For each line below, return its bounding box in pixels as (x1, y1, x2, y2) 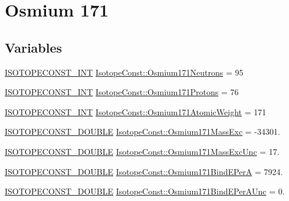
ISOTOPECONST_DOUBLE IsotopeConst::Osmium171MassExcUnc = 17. (5, 145, 280, 157)
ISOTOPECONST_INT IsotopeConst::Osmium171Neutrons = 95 (5, 66, 244, 78)
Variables (5, 38, 63, 56)
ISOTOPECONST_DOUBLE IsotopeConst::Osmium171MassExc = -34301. (5, 125, 280, 138)
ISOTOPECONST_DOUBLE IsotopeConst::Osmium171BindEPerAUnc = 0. (5, 185, 285, 197)
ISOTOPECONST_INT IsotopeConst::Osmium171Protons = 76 (5, 86, 239, 98)
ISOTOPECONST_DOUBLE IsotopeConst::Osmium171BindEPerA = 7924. (5, 165, 283, 177)
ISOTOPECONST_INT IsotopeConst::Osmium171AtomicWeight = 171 (5, 105, 267, 118)
